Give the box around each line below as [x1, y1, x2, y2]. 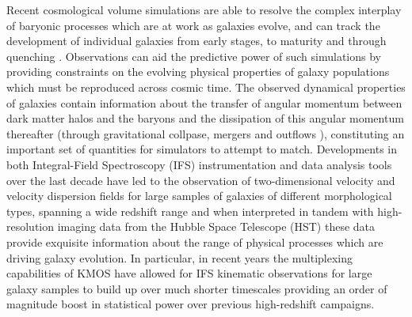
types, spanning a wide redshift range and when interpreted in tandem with [6, 202, 374, 219]
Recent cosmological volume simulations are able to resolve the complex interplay [6, 2, 402, 17]
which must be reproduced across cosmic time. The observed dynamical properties [6, 78, 406, 95]
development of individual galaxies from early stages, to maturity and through [6, 32, 387, 49]
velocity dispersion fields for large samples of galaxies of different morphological [6, 187, 392, 204]
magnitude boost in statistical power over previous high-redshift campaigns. [6, 296, 375, 312]
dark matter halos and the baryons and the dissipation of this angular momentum [6, 110, 404, 126]
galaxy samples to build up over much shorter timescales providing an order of [6, 280, 387, 296]
